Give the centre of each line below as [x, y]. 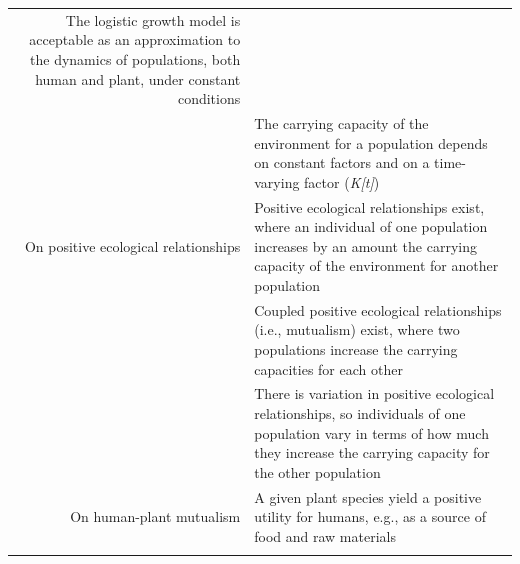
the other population [317, 471]
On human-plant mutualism [155, 516]
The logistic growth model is [153, 19]
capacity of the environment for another [376, 265]
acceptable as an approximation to [135, 39]
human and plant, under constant [138, 78]
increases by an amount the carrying [365, 245]
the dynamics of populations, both [135, 58]
